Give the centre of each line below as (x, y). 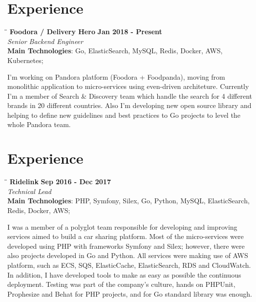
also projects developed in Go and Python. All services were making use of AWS (128, 255)
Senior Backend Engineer (45, 41)
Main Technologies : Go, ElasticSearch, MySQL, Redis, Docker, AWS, (115, 51)
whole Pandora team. (39, 124)
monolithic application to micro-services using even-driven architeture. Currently (128, 86)
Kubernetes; (25, 60)
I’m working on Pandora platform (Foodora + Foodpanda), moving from (116, 76)
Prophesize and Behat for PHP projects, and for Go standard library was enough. (130, 293)
